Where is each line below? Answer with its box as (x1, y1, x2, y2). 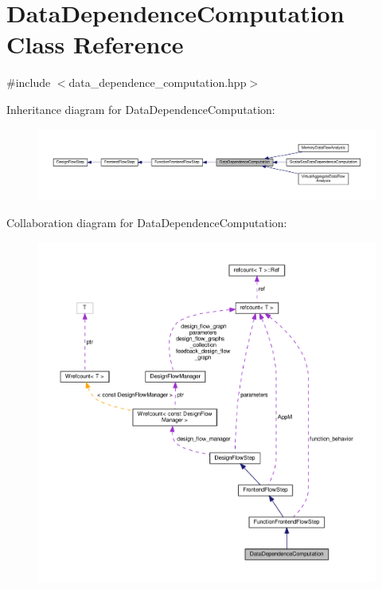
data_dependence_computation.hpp (68, 74, 247, 91)
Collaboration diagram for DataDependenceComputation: (6, 214, 287, 230)
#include (6, 74, 51, 91)
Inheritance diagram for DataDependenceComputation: (6, 100, 275, 117)
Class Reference (6, 28, 184, 61)
